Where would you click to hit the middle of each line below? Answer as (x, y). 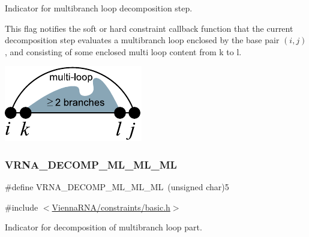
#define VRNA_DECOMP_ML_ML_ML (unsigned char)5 (117, 187)
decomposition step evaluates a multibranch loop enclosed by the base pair (142, 40)
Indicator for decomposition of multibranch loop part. (103, 227)
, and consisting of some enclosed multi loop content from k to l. (123, 51)
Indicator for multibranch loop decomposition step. (99, 8)
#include (22, 207)
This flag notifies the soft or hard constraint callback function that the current (149, 28)
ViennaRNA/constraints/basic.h (111, 207)
